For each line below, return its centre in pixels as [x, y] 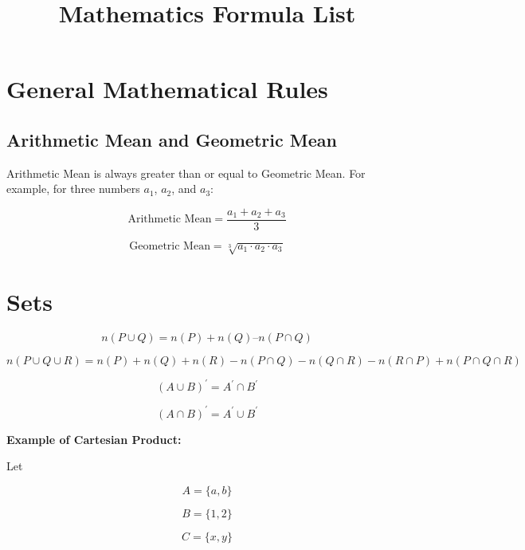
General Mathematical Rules [167, 89]
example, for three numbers [73, 189]
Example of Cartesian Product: [94, 439]
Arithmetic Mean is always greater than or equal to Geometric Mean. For [186, 173]
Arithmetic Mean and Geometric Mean [172, 139]
